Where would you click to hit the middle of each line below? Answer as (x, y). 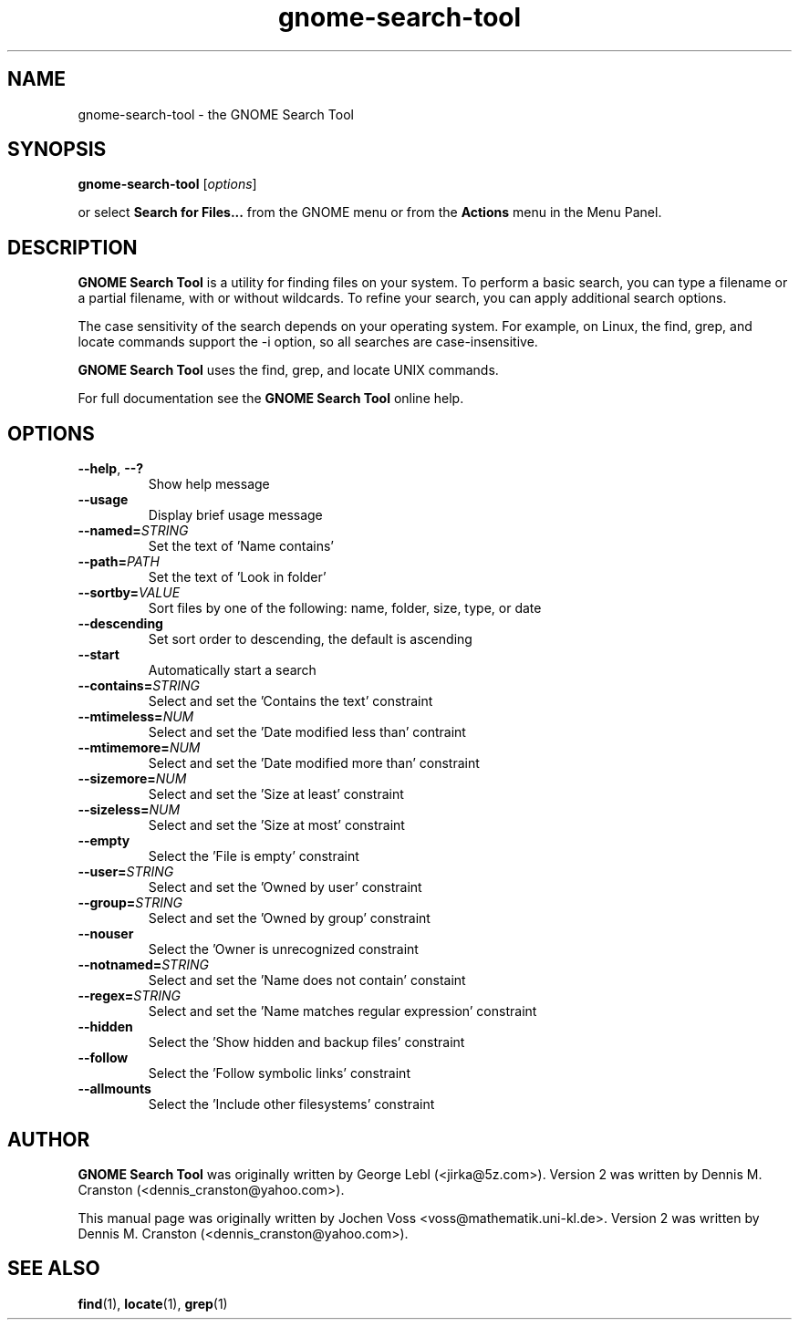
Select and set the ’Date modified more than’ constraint (314, 763)
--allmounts (114, 1089)
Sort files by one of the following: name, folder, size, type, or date (345, 608)
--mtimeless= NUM (136, 717)
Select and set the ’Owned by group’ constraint (289, 918)
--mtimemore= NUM (139, 748)
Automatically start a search (232, 670)
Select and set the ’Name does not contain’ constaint (307, 980)
